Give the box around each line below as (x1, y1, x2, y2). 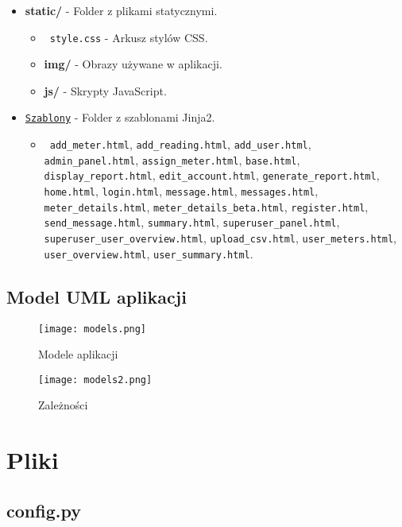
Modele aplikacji (38, 346, 118, 362)
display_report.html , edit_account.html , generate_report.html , (44, 167, 380, 184)
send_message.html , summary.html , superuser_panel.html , (44, 214, 340, 231)
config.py (6, 498, 81, 522)
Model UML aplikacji (6, 284, 187, 308)
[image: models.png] (38, 323, 147, 335)
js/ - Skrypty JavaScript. (44, 82, 167, 99)
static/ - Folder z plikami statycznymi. (25, 2, 218, 18)
